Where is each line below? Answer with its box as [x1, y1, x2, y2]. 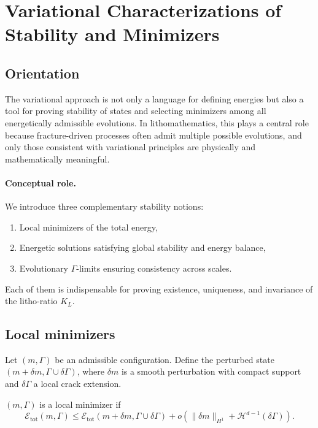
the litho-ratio [5, 294, 58, 307]
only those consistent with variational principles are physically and [5, 140, 256, 153]
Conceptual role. [5, 176, 76, 189]
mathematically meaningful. [5, 152, 110, 165]
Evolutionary [19, 261, 69, 274]
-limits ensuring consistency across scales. [76, 261, 232, 274]
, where [77, 365, 105, 378]
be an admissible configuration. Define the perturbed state [55, 353, 274, 365]
